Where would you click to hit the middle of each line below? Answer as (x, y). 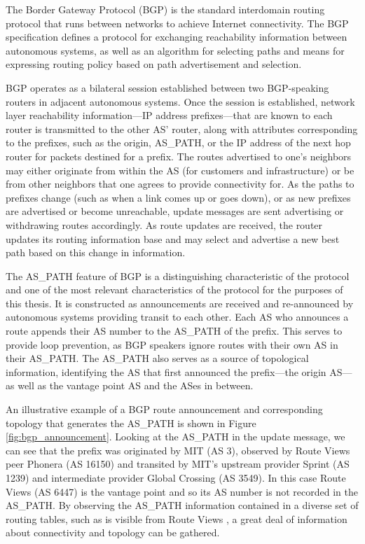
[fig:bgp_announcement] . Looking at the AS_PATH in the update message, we (175, 437)
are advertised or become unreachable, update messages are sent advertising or (175, 211)
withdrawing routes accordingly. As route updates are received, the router (164, 224)
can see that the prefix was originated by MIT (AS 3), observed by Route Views (178, 450)
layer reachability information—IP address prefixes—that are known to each (169, 115)
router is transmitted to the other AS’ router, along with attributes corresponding (182, 128)
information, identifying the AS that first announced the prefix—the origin (166, 371)
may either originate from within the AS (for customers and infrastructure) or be (180, 170)
